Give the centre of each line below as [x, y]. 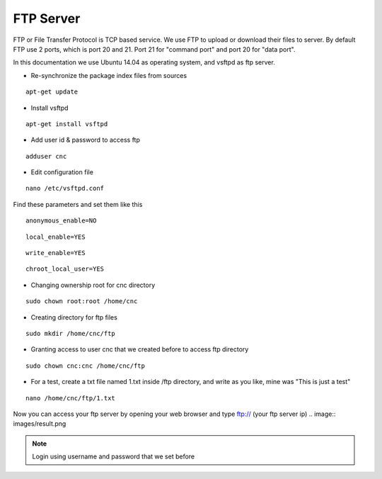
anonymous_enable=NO [61, 221]
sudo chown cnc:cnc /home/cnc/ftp [85, 366]
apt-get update [52, 92]
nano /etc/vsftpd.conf [65, 188]
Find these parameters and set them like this [78, 204]
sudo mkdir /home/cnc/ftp [71, 333]
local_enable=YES [56, 237]
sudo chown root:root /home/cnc [82, 302]
